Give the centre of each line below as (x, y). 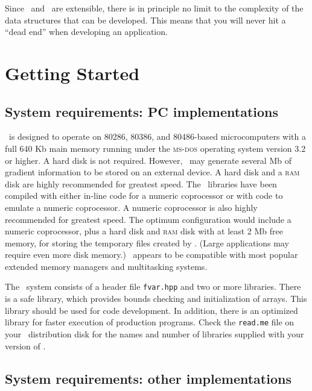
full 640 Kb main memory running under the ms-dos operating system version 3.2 (155, 148)
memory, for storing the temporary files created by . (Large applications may (147, 242)
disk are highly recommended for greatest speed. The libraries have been (141, 183)
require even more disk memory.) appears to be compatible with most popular (151, 255)
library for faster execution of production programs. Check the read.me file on (150, 322)
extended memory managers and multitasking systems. (106, 266)
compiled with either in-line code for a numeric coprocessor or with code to (144, 195)
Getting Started (72, 73)
